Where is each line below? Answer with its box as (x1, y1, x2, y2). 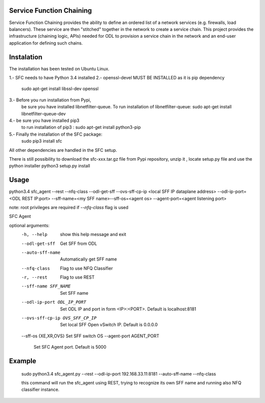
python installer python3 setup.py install (9, 163, 90, 169)
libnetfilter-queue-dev (21, 111, 66, 117)
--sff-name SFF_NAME (21, 284, 71, 289)
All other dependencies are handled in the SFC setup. (9, 147, 117, 153)
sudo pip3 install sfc (21, 138, 62, 144)
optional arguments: (9, 222, 50, 228)
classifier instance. (21, 387, 60, 393)
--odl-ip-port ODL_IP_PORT (21, 299, 86, 305)
